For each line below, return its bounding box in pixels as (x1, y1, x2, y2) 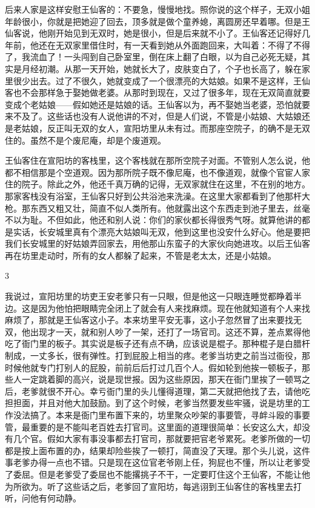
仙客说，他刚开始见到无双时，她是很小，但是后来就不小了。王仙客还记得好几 (5, 27, 310, 39)
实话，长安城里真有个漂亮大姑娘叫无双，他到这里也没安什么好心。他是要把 (13, 225, 310, 238)
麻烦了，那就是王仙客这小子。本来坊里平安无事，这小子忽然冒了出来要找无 (5, 313, 302, 326)
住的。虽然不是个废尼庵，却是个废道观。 (5, 133, 166, 146)
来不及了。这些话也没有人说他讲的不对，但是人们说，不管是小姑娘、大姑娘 (5, 110, 302, 122)
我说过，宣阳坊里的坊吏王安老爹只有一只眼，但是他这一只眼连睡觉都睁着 (5, 290, 293, 302)
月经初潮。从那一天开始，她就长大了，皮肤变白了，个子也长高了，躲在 (21, 62, 302, 75)
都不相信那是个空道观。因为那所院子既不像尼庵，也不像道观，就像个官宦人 (5, 165, 302, 178)
